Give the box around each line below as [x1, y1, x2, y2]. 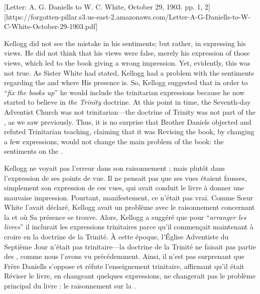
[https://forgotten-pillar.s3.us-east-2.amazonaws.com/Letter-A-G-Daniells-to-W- [4, 11, 251, 22]
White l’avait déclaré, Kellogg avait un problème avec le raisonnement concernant [4, 202, 255, 212]
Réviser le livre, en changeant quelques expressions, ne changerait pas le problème [4, 270, 255, 281]
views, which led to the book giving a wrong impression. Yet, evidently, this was [4, 57, 250, 68]
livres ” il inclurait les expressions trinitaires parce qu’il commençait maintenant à [4, 221, 253, 232]
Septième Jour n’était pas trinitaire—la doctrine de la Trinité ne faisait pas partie [4, 241, 256, 251]
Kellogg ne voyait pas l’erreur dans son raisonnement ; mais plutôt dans [4, 162, 225, 173]
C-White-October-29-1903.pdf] [4, 21, 98, 32]
